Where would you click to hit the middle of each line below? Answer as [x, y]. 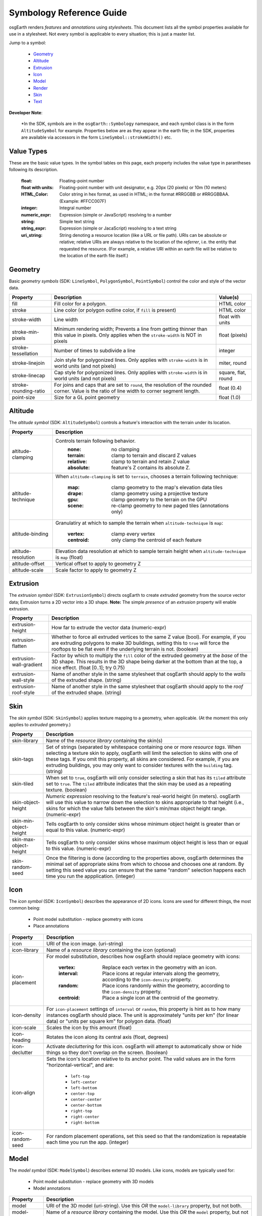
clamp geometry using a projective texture [160, 493]
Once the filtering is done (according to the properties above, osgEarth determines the [145, 858]
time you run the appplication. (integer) [90, 876]
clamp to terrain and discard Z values [154, 455]
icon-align [24, 1093]
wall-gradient [27, 665]
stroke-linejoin [28, 363]
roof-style [23, 693]
